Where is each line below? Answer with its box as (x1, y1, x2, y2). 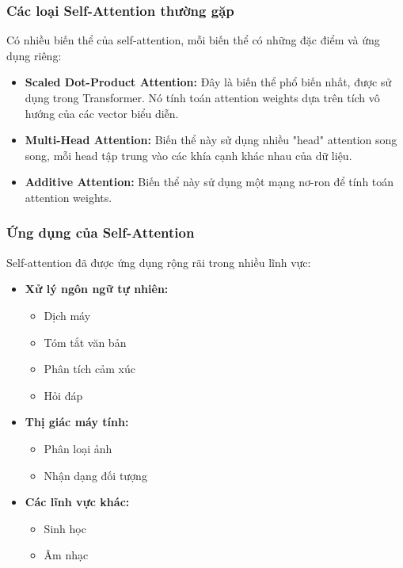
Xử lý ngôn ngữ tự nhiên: (25, 280, 169, 297)
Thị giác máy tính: (25, 414, 129, 430)
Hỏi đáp (44, 387, 83, 403)
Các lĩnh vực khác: (25, 494, 130, 510)
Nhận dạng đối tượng (44, 467, 147, 483)
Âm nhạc (44, 547, 89, 563)
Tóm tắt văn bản (44, 334, 127, 350)
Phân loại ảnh (44, 440, 112, 456)
